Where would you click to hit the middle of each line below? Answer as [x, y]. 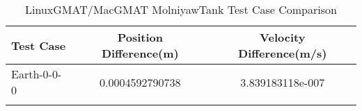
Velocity [283, 37]
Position [140, 37]
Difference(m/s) [283, 53]
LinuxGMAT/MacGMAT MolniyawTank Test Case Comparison [181, 9]
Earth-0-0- [37, 74]
